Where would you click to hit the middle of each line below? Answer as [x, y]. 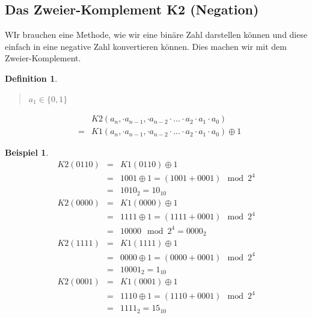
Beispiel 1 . [27, 152]
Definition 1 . [31, 78]
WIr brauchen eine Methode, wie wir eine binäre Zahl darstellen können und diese [156, 35]
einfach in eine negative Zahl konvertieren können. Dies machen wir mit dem [146, 46]
